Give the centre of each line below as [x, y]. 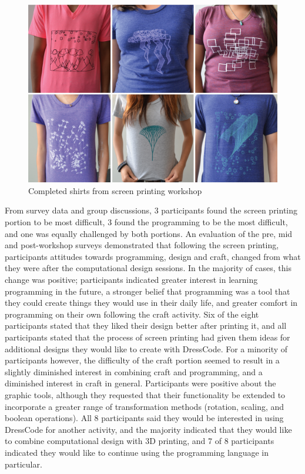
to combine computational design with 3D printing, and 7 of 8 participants [140, 441]
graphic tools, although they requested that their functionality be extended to [145, 394]
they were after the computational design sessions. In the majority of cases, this [148, 268]
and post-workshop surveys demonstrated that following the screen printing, [142, 245]
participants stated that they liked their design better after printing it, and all [146, 326]
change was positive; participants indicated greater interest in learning [131, 280]
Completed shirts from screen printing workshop [115, 190]
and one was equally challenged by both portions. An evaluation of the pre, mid [149, 233]
